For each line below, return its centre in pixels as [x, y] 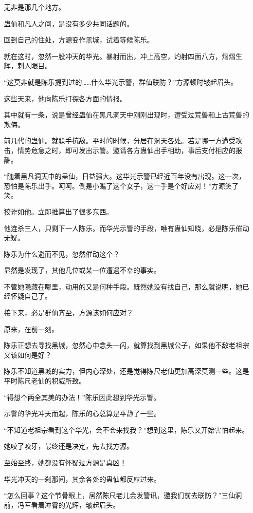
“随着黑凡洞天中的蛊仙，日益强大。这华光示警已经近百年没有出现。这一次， [125, 176]
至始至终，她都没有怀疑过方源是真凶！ [65, 462]
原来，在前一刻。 [31, 329]
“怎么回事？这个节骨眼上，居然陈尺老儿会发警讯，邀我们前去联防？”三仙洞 [123, 495]
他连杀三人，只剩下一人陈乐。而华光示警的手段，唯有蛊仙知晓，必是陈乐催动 [126, 228]
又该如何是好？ [28, 354]
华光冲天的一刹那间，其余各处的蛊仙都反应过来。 [82, 479]
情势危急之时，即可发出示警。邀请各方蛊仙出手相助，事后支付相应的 [126, 150]
